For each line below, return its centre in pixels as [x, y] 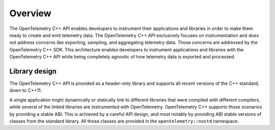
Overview [30, 13]
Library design [33, 71]
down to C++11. [26, 90]
